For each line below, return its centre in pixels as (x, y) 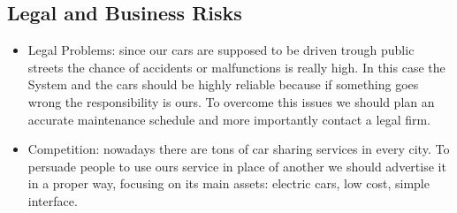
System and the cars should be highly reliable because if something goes (223, 84)
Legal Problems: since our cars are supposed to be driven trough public (221, 50)
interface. (53, 200)
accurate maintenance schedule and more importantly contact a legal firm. (229, 119)
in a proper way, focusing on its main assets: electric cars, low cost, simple (228, 183)
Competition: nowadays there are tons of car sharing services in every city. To (239, 149)
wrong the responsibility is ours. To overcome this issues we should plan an (231, 101)
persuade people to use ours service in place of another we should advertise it (237, 166)
